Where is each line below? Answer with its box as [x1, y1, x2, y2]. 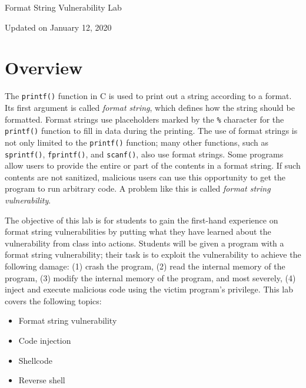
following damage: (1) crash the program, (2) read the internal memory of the [5, 259, 285, 272]
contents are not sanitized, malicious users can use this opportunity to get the [5, 170, 286, 183]
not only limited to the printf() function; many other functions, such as [5, 136, 269, 148]
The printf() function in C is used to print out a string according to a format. [5, 90, 292, 102]
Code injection [18, 334, 71, 346]
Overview [5, 55, 83, 80]
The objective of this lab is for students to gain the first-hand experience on [5, 213, 278, 226]
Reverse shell [18, 374, 65, 386]
